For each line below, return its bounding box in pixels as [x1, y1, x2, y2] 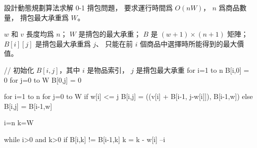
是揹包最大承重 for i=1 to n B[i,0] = [136, 64, 249, 75]
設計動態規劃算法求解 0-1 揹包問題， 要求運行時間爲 [4, 2, 173, 12]
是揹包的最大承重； [78, 29, 141, 39]
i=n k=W [4, 117, 34, 128]
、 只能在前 [96, 38, 133, 49]
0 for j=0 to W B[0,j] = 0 [4, 74, 82, 85]
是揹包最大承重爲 [35, 38, 91, 49]
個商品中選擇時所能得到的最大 [140, 38, 237, 49]
